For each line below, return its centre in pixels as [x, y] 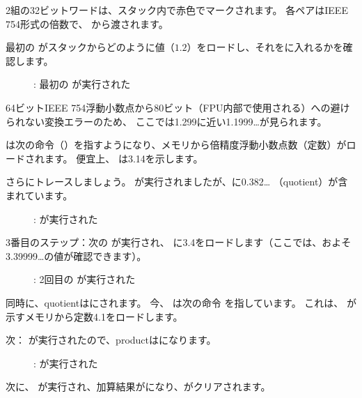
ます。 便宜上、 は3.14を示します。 [124, 158]
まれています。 [39, 195]
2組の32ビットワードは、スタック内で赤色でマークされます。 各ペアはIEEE [177, 10]
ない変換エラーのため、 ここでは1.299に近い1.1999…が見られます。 [176, 121]
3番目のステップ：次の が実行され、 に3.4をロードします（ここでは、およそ [179, 242]
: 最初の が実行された [82, 84]
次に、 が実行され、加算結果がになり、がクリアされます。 [138, 386]
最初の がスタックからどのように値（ [90, 47]
